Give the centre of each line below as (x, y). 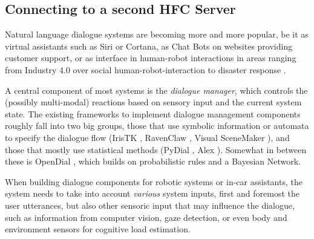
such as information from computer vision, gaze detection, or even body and (146, 217)
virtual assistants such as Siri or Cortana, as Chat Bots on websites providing (149, 46)
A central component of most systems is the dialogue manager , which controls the (156, 90)
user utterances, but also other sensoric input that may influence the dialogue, (150, 205)
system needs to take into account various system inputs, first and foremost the (152, 193)
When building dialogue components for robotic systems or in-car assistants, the (154, 181)
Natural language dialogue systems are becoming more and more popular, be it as (157, 34)
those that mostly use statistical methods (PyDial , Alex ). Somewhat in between (156, 149)
